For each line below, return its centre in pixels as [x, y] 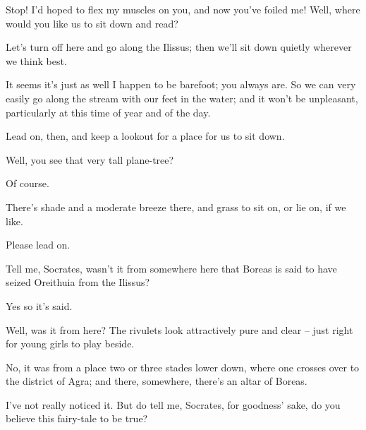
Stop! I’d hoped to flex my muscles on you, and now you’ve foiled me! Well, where [183, 9]
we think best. [36, 60]
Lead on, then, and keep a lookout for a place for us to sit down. [145, 136]
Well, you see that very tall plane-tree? [90, 159]
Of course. [28, 183]
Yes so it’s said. [39, 305]
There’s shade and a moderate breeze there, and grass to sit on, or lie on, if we [176, 207]
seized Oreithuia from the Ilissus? [78, 282]
